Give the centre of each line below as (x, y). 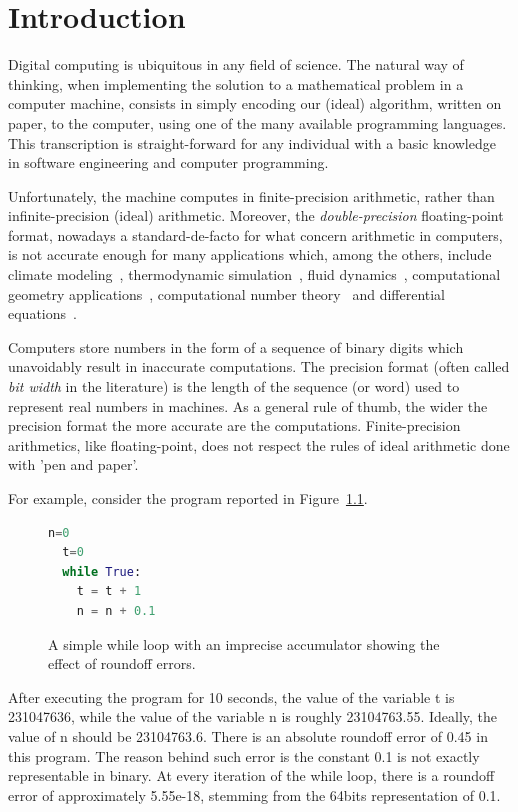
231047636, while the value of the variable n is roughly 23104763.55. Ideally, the (253, 716)
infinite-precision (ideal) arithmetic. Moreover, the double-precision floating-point (256, 215)
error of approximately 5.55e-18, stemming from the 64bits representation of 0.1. (254, 794)
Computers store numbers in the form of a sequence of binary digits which (236, 346)
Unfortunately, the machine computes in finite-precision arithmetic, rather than (251, 195)
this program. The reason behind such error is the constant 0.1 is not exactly (244, 755)
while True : (102, 571)
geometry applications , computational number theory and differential (227, 293)
